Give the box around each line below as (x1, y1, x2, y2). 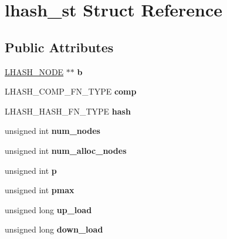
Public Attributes (5, 38, 114, 56)
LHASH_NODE (5, 65, 64, 78)
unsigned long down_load (5, 223, 103, 235)
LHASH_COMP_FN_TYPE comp (5, 85, 137, 97)
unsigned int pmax (5, 184, 74, 196)
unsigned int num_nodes (5, 124, 100, 137)
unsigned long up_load (5, 203, 92, 216)
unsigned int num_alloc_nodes (5, 144, 127, 156)
